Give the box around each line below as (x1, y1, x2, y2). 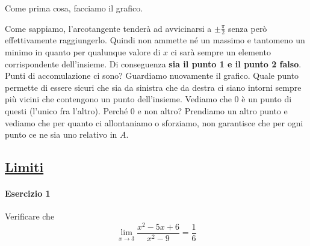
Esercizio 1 (5, 187, 51, 200)
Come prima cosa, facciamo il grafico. (5, 2, 143, 14)
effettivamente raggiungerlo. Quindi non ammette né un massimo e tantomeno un (5, 34, 305, 46)
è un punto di (241, 93, 292, 105)
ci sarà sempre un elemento (170, 46, 271, 58)
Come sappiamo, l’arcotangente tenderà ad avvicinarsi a (5, 22, 212, 34)
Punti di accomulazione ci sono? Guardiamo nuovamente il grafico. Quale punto (5, 69, 299, 82)
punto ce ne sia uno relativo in (5, 128, 117, 141)
